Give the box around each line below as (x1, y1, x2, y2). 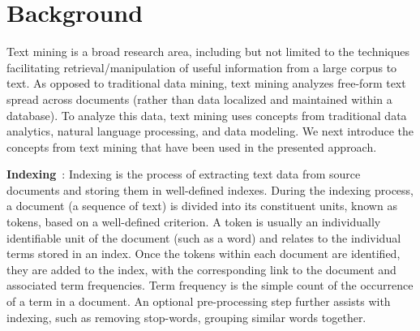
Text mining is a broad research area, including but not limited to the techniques (6, 43, 410, 60)
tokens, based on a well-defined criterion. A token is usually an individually (6, 213, 381, 230)
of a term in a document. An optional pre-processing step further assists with (6, 293, 391, 310)
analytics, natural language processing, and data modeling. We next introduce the (6, 123, 414, 140)
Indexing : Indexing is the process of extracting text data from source (6, 165, 361, 183)
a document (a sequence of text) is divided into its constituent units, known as (6, 197, 397, 214)
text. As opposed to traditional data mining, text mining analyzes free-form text (6, 75, 406, 92)
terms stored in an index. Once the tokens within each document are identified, (6, 245, 401, 262)
